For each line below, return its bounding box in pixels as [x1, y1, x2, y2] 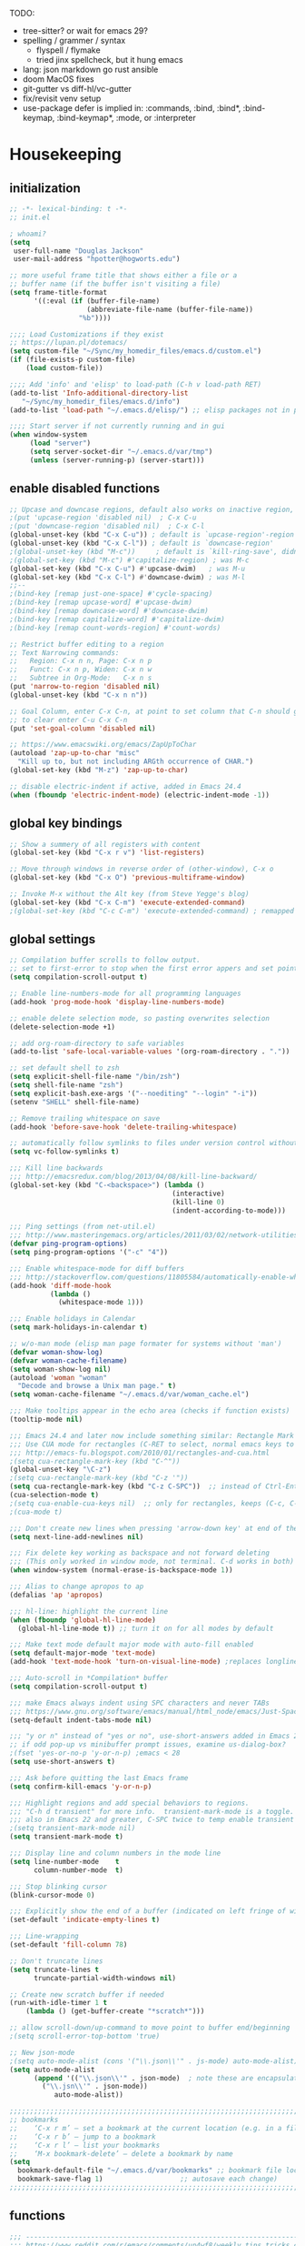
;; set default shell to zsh [9, 1063, 120, 1073]
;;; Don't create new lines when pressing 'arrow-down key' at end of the [9, 1524, 299, 1533]
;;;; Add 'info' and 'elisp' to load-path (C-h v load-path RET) [9, 379, 261, 389]
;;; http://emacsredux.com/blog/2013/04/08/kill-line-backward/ [9, 1173, 258, 1182]
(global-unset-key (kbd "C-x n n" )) [9, 690, 148, 700]
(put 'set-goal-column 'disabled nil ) [9, 723, 156, 733]
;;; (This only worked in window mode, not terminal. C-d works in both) [9, 1557, 295, 1566]
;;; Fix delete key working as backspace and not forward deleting [9, 1548, 271, 1558]
